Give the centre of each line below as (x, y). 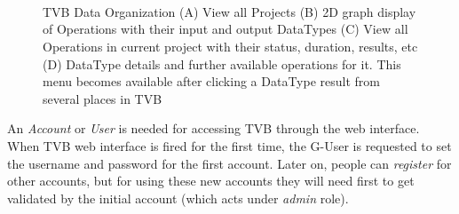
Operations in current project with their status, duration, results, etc (230, 46)
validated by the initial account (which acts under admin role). (178, 198)
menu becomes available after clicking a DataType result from (211, 81)
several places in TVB (103, 98)
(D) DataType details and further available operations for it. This (222, 63)
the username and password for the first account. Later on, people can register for (229, 163)
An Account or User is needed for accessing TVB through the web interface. (214, 128)
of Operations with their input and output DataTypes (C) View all (226, 29)
